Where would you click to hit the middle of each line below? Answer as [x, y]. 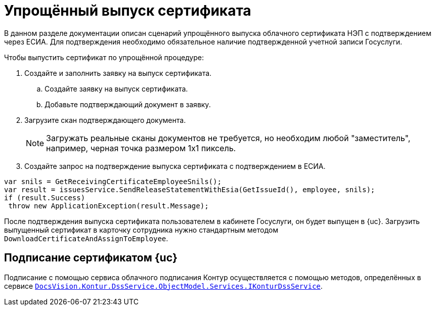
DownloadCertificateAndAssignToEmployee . [86, 238]
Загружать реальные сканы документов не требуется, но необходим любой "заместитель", [228, 138]
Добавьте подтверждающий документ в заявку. [128, 104]
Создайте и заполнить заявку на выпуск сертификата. [118, 73]
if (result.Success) [45, 197]
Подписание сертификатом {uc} [91, 258]
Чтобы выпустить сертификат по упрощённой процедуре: [104, 57]
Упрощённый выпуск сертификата [128, 11]
